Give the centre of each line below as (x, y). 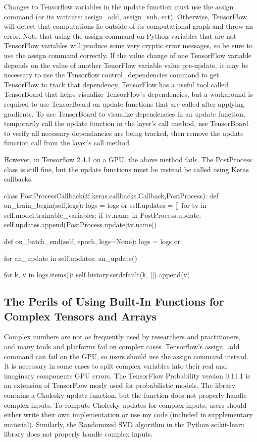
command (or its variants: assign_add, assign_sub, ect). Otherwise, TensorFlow (126, 16)
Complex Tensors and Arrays (80, 316)
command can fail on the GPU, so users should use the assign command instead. (127, 356)
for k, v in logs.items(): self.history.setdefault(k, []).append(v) (97, 275)
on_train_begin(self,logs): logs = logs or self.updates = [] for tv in (105, 205)
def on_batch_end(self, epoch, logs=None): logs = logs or (92, 241)
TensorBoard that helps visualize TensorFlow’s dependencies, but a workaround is (128, 94)
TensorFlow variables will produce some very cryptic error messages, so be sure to (128, 45)
